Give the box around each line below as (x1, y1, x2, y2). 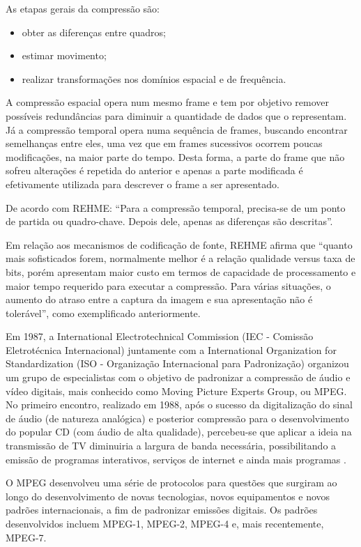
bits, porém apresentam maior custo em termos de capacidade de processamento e (6, 264, 356, 279)
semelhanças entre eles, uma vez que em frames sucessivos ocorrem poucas (6, 136, 323, 151)
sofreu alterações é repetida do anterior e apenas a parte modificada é (6, 163, 303, 178)
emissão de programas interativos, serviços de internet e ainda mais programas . (6, 452, 346, 466)
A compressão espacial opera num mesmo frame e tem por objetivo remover (6, 95, 330, 109)
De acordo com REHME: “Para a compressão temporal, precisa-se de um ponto (6, 200, 346, 215)
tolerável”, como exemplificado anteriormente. (6, 305, 201, 320)
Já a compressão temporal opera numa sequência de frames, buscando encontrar (6, 122, 348, 137)
